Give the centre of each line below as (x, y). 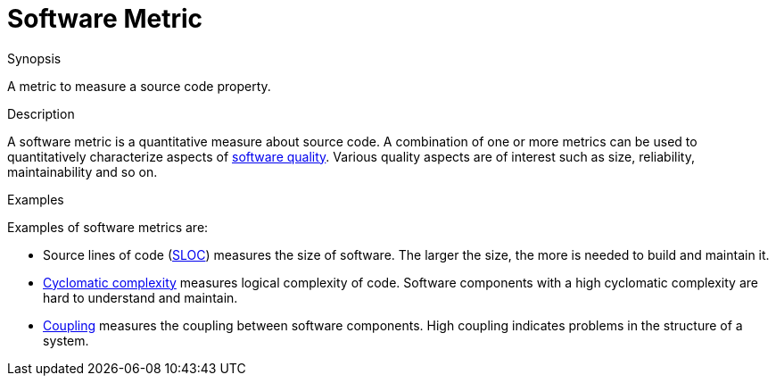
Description (41, 113)
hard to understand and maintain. (140, 297)
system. (66, 340)
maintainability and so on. (83, 171)
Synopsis (34, 58)
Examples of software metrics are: (108, 227)
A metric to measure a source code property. (139, 86)
